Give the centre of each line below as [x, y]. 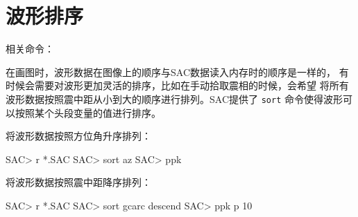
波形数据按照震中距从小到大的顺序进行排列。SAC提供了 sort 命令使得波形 [174, 98]
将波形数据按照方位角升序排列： [78, 136]
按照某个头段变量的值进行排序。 [88, 112]
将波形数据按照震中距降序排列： [78, 182]
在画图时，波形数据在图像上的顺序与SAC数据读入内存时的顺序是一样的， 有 [177, 72]
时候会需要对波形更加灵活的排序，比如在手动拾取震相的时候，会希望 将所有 [177, 85]
